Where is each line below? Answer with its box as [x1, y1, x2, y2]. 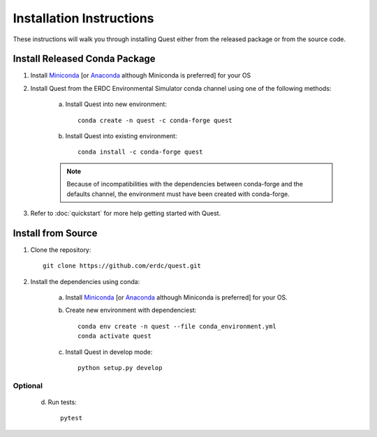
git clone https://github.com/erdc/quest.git [43, 262, 202, 270]
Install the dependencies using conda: [30, 277, 140, 286]
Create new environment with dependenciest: [65, 306, 197, 314]
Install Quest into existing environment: [65, 132, 177, 140]
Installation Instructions [13, 10, 154, 26]
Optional [13, 380, 43, 390]
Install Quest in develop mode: [65, 348, 153, 356]
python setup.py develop [77, 364, 163, 371]
